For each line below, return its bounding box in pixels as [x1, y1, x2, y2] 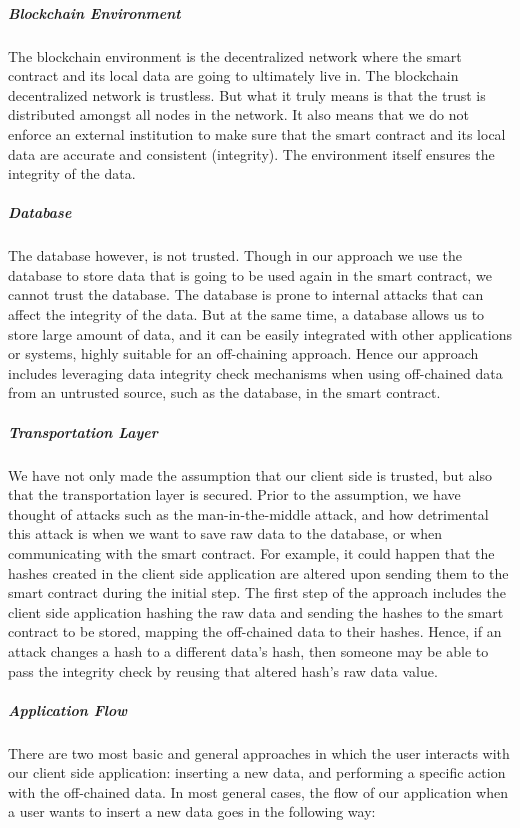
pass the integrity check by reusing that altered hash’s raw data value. [8, 660, 438, 681]
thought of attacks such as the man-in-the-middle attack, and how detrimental [8, 503, 489, 524]
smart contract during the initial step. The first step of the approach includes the [8, 582, 506, 603]
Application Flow [8, 699, 127, 720]
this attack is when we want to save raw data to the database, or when [8, 523, 442, 544]
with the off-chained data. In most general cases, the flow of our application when [8, 781, 509, 802]
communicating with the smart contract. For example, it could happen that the [8, 542, 495, 563]
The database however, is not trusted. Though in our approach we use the [8, 245, 462, 266]
